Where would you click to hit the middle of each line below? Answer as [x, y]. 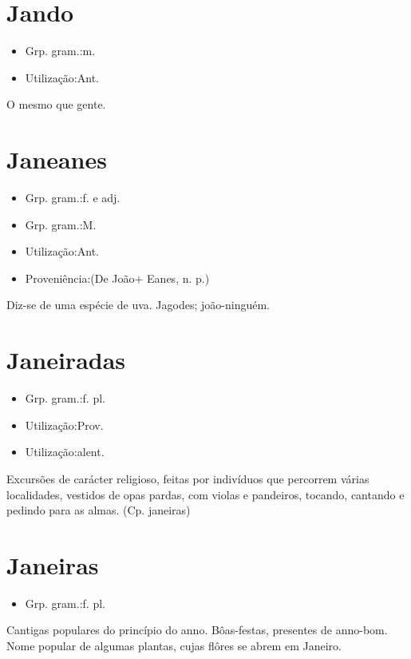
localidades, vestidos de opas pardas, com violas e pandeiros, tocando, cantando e [205, 494]
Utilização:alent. [65, 452]
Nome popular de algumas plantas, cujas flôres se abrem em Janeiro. [174, 645]
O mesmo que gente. [56, 104]
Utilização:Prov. [64, 425]
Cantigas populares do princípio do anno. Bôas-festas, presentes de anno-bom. [197, 630]
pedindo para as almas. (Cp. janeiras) [99, 510]
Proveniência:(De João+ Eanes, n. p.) [117, 278]
